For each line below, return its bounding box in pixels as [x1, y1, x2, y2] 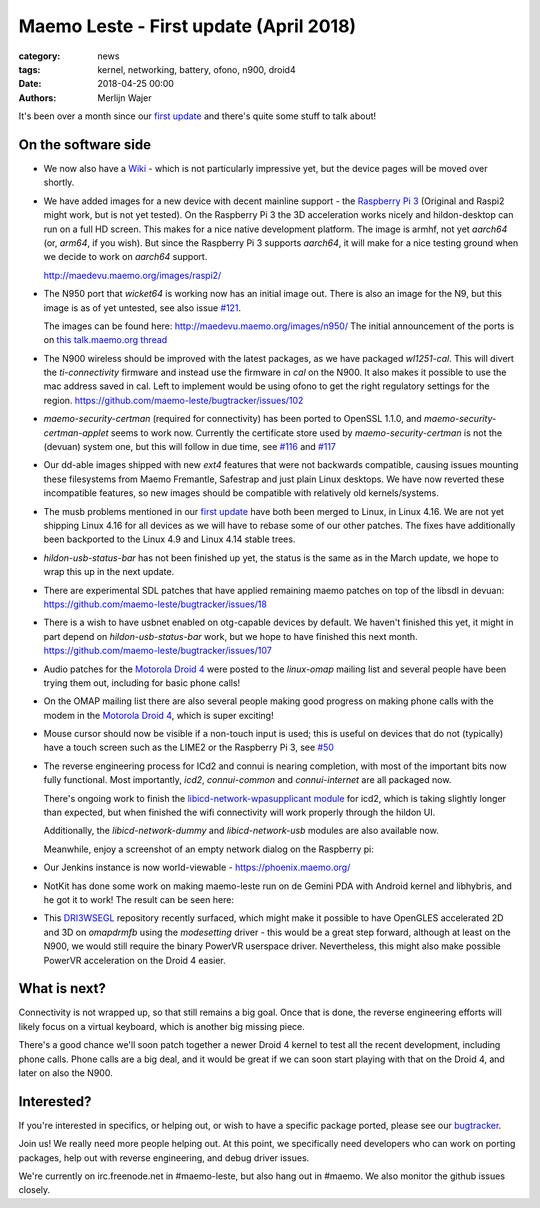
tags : [18, 63, 41, 75]
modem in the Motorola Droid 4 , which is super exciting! [43, 709, 274, 721]
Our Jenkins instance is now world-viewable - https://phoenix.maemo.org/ [43, 861, 351, 874]
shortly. [43, 176, 75, 189]
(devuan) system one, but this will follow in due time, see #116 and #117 [43, 441, 337, 453]
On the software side [18, 136, 152, 153]
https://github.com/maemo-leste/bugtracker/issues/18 [43, 598, 267, 610]
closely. [18, 1184, 51, 1196]
